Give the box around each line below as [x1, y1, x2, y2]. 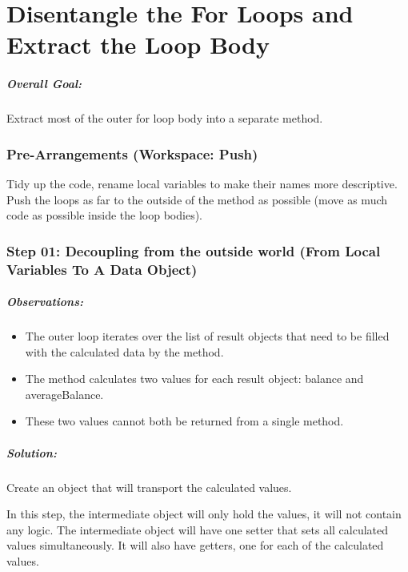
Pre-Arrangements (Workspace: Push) [6, 143, 258, 163]
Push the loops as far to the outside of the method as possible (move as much [6, 191, 388, 207]
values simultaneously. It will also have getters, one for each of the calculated [6, 537, 384, 554]
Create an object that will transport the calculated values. [6, 478, 292, 495]
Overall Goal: [6, 75, 82, 92]
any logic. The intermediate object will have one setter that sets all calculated [6, 521, 389, 538]
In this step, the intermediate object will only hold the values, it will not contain [6, 506, 402, 522]
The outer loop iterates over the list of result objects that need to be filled [25, 328, 390, 344]
